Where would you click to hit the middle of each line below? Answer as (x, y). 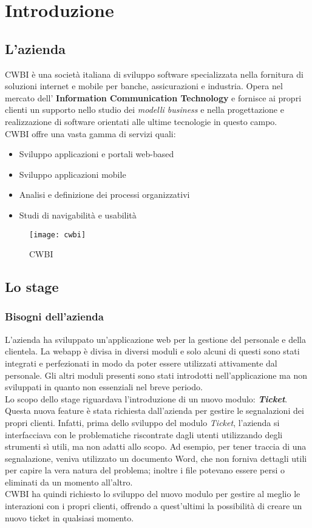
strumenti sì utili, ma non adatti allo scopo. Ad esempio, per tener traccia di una (156, 446)
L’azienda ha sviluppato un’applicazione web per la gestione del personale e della (155, 339)
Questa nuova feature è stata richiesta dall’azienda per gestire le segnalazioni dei (154, 411)
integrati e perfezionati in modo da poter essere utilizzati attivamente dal (141, 363)
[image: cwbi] (58, 235)
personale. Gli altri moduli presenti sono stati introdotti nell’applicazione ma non (156, 375)
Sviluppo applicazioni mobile (73, 174)
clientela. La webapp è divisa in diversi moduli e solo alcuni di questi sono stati (152, 351)
